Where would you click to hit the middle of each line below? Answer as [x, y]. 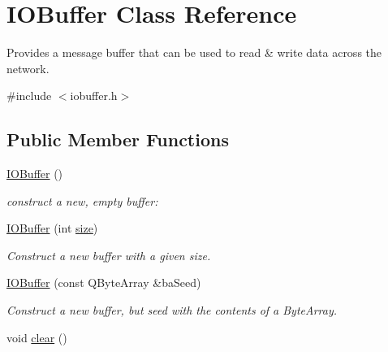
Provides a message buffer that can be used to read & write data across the [194, 52]
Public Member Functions [118, 139]
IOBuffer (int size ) [52, 228]
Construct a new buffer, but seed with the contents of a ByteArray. [172, 310]
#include [29, 96]
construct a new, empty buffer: [82, 200]
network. [28, 68]
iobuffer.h [94, 96]
